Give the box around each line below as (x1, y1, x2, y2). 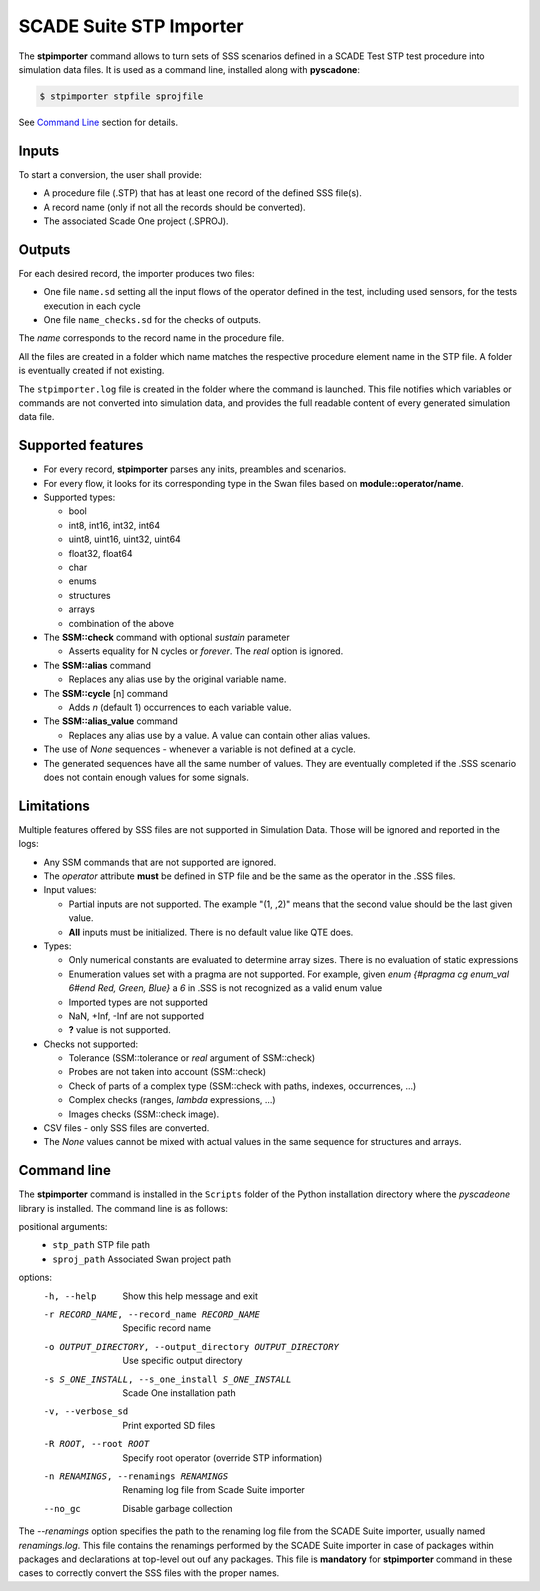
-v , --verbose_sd (43, 1406, 129, 1417)
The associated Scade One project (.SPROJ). (43, 215, 229, 227)
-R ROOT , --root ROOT (43, 1438, 150, 1450)
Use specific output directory (122, 1355, 243, 1367)
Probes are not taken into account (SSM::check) (68, 1066, 267, 1078)
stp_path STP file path (52, 1239, 150, 1251)
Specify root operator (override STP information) (122, 1451, 323, 1464)
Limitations (18, 797, 90, 814)
